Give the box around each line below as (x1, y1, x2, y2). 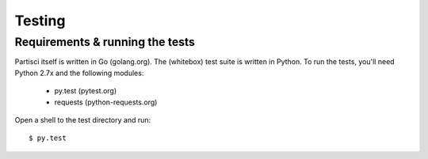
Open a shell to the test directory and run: (14, 115, 151, 124)
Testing (14, 12, 66, 29)
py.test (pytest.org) (54, 86, 117, 96)
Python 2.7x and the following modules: (14, 68, 144, 78)
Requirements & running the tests (14, 35, 196, 49)
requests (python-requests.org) (54, 97, 158, 107)
